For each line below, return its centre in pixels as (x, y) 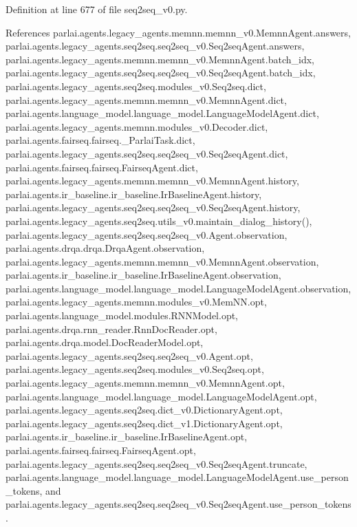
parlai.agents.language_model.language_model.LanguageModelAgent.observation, (178, 288)
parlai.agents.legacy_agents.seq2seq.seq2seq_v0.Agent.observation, (147, 234)
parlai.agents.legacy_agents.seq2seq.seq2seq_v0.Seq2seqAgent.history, (153, 207)
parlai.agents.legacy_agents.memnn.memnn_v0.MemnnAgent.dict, (146, 99)
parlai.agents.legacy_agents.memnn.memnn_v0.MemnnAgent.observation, (162, 261)
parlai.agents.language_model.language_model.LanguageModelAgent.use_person (177, 477)
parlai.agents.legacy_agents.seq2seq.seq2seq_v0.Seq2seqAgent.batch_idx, (161, 73)
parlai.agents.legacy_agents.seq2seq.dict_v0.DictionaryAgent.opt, (144, 410)
